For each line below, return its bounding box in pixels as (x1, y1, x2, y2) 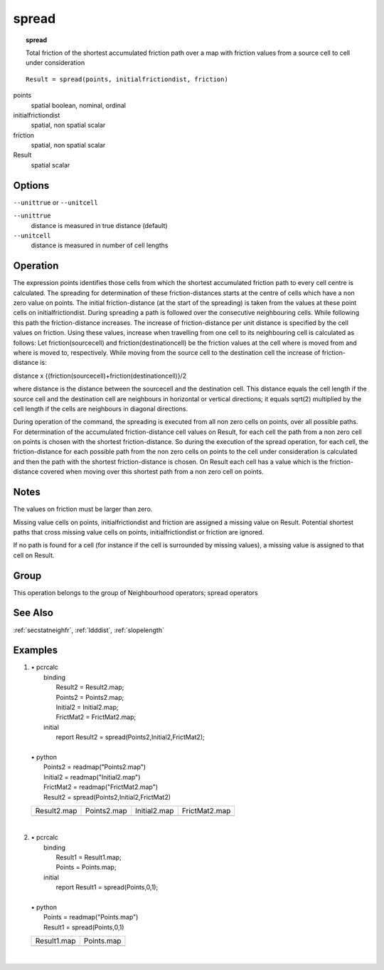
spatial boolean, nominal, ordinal (31, 100, 127, 110)
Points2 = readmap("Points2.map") (43, 763, 146, 771)
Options (13, 179, 50, 192)
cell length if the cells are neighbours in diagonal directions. (13, 404, 188, 413)
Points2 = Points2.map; (55, 693, 124, 701)
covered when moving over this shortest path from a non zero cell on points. (40, 468, 264, 476)
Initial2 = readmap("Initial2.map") (43, 773, 141, 781)
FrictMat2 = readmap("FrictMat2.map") (43, 783, 159, 791)
